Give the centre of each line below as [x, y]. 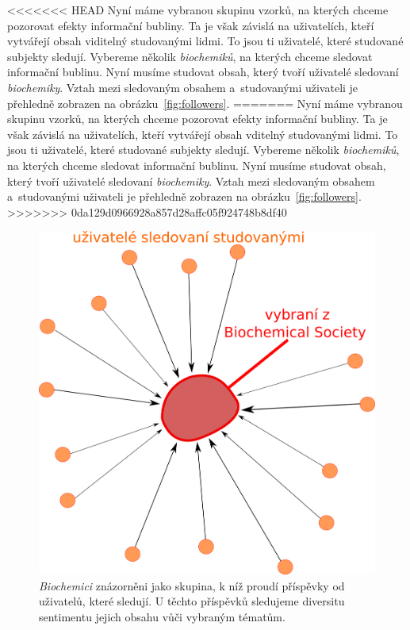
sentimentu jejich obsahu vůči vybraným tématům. [162, 616]
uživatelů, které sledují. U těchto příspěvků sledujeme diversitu [192, 601]
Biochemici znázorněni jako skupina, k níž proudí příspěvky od [192, 585]
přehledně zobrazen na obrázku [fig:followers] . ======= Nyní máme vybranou [205, 103]
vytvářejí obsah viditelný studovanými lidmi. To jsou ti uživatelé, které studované [205, 41]
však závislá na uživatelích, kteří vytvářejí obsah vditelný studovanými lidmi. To [203, 134]
